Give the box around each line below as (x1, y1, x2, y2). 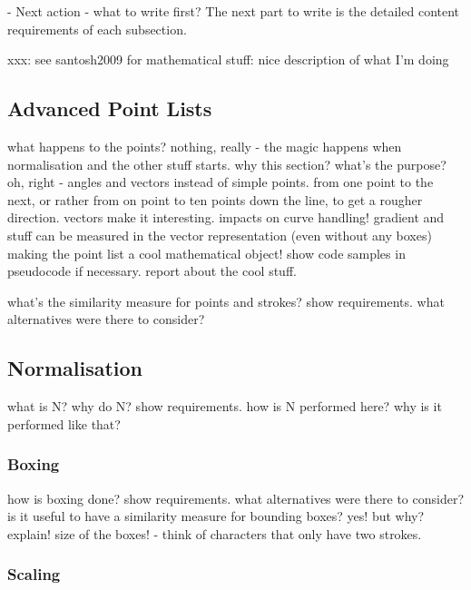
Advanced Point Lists (7, 94, 212, 123)
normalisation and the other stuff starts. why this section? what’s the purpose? (7, 154, 446, 173)
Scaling (7, 563, 61, 585)
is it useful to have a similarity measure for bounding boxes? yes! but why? (7, 506, 425, 526)
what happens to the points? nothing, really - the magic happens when (7, 136, 402, 155)
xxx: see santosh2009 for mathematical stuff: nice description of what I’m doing (7, 50, 449, 69)
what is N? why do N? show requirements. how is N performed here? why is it (7, 397, 442, 416)
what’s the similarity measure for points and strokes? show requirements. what (7, 291, 445, 310)
